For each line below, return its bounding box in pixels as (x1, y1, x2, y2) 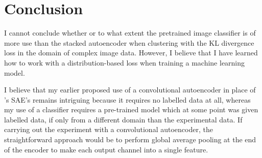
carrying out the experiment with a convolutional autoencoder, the (4, 124, 213, 135)
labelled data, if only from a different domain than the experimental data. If (4, 114, 243, 124)
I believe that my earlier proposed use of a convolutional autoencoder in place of (4, 84, 256, 95)
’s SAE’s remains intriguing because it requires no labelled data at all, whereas (4, 94, 251, 105)
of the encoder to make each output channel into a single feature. (4, 144, 208, 154)
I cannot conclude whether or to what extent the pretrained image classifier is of (4, 27, 256, 38)
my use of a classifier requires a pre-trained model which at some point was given (4, 104, 258, 115)
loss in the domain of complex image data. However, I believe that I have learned (4, 47, 258, 58)
